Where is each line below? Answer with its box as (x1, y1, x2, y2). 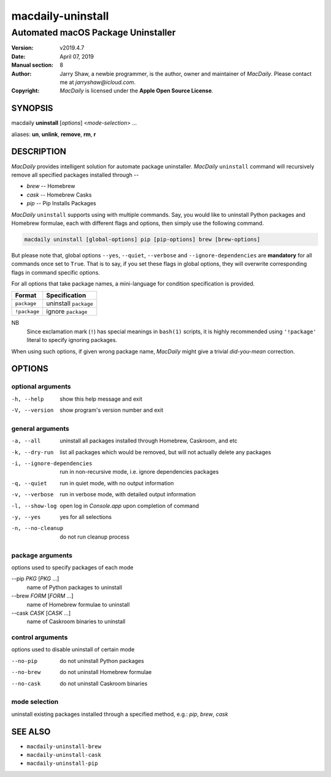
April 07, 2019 (59, 53, 94, 60)
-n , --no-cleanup (11, 525, 64, 532)
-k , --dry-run (11, 449, 54, 456)
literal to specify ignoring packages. (26, 336, 118, 344)
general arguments (11, 424, 70, 433)
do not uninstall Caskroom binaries (59, 680, 148, 687)
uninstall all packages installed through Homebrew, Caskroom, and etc (59, 437, 238, 444)
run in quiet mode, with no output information (59, 479, 174, 487)
